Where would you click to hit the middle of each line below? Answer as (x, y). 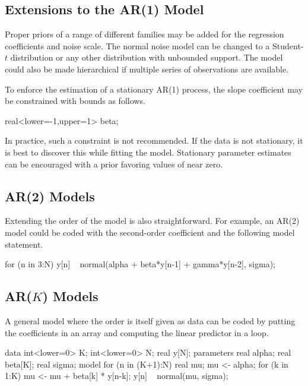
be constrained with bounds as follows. (75, 101)
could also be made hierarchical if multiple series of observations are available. (147, 69)
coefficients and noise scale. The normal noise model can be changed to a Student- (154, 45)
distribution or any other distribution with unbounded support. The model (147, 57)
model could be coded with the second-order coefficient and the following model (150, 232)
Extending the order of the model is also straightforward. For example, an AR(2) (152, 221)
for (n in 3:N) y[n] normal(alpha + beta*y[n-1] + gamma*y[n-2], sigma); (140, 264)
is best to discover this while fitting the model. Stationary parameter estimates (148, 152)
